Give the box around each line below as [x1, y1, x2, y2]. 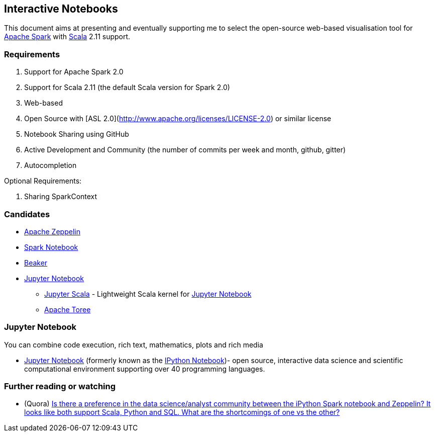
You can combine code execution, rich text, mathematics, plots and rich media [4, 340, 263, 349]
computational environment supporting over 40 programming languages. [24, 364, 265, 373]
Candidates [4, 209, 50, 219]
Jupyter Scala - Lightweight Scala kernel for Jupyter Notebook [44, 289, 252, 298]
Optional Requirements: [4, 177, 82, 186]
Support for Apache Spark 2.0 [24, 67, 124, 76]
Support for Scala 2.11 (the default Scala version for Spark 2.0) [24, 83, 230, 92]
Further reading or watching [4, 381, 116, 392]
